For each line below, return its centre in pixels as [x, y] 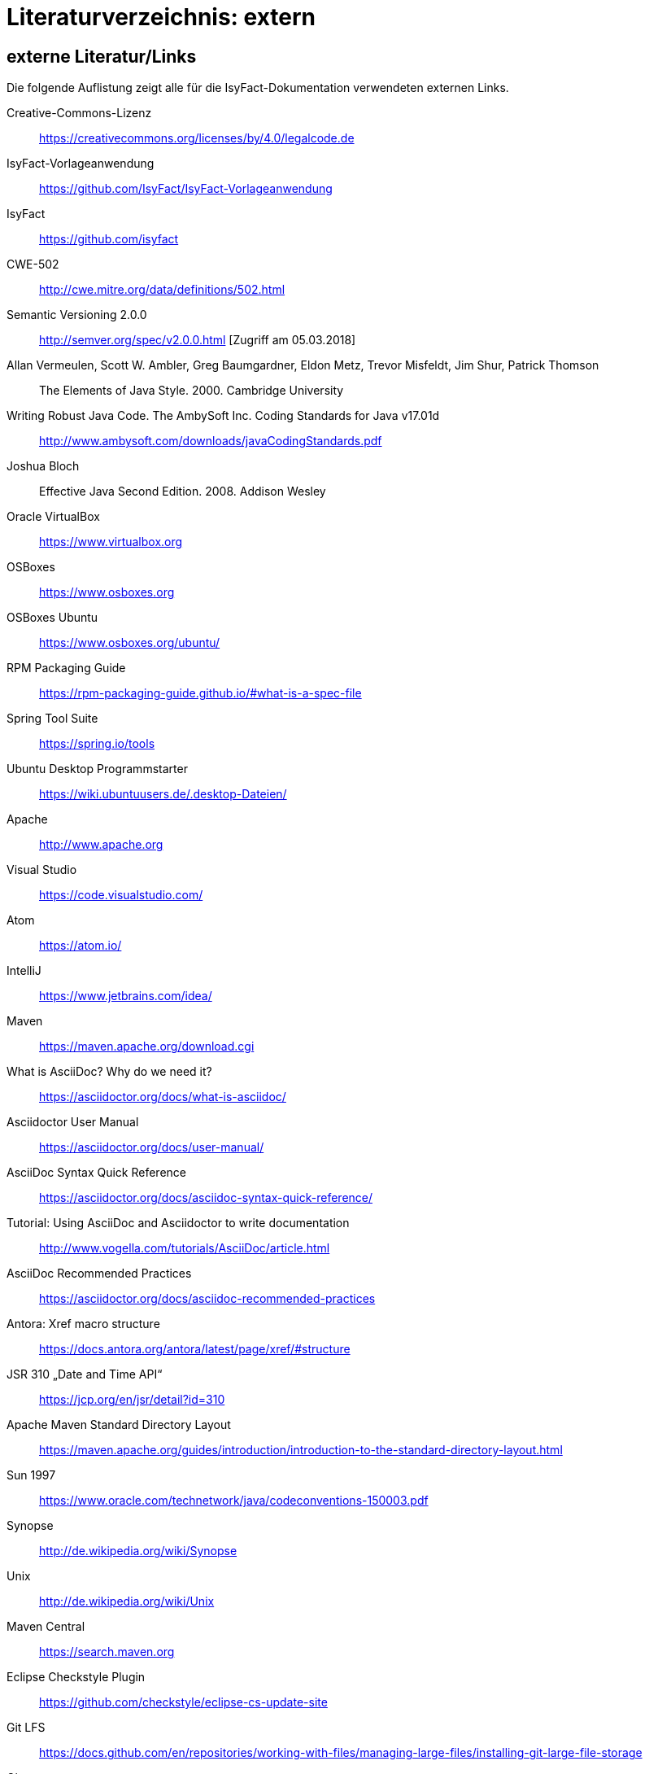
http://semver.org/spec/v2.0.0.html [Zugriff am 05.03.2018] [198, 340]
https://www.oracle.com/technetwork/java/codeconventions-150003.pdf [234, 1501]
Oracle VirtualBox [53, 517]
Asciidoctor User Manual [73, 1122]
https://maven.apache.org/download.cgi [147, 1046]
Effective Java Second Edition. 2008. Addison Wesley [183, 492]
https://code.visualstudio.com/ [121, 895]
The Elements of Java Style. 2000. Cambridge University [192, 391]
